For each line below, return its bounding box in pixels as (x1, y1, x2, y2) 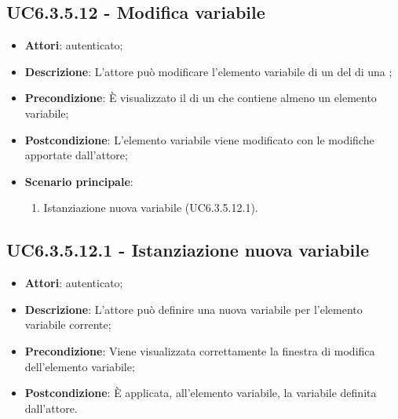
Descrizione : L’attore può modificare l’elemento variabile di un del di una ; (24, 63, 393, 79)
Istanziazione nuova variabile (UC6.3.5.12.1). (43, 199, 258, 216)
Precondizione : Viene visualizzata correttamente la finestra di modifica (24, 342, 375, 359)
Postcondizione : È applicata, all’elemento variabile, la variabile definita (24, 384, 377, 401)
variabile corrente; (24, 316, 111, 333)
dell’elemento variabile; (24, 358, 135, 374)
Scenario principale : (24, 173, 133, 189)
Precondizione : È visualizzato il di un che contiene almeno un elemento (24, 89, 377, 106)
